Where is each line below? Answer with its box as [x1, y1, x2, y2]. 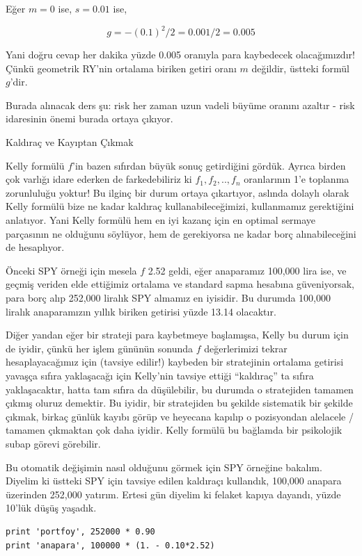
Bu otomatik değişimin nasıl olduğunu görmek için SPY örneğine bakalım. [6, 459, 322, 474]
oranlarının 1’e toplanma [244, 172, 349, 186]
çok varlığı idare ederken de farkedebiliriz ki [6, 172, 192, 186]
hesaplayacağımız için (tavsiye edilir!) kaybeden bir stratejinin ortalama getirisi [6, 354, 344, 369]
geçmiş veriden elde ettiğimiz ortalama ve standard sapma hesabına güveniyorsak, [6, 277, 355, 291]
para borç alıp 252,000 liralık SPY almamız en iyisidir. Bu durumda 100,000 [6, 291, 331, 304]
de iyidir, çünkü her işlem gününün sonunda [6, 341, 194, 355]
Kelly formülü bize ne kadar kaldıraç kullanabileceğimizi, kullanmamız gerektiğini [6, 199, 354, 213]
